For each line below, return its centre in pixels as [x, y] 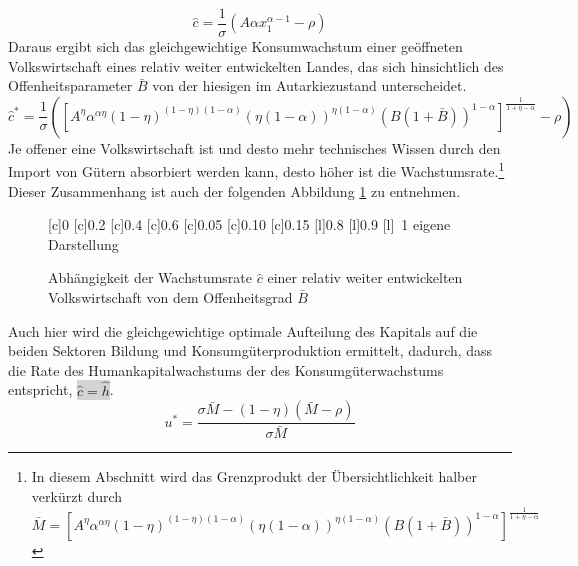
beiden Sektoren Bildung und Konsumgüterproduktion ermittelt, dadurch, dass [250, 350]
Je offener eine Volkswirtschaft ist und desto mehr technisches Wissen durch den [254, 147]
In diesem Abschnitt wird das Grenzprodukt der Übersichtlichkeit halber [254, 476]
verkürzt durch [77, 495]
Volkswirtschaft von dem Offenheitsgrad [170, 297]
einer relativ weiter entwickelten [365, 277]
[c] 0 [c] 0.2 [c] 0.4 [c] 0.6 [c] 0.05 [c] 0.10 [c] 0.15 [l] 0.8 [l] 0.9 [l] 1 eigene [249, 224]
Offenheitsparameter [70, 85]
